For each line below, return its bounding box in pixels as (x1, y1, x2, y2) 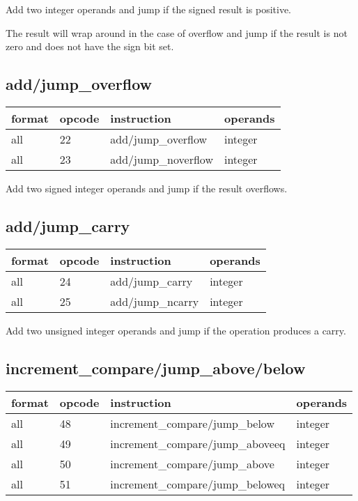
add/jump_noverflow (110, 151, 213, 167)
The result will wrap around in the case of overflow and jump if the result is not (6, 25, 348, 40)
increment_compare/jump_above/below (6, 357, 306, 378)
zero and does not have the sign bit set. (6, 39, 174, 54)
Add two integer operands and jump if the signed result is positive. (6, 2, 292, 16)
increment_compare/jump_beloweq (110, 475, 286, 492)
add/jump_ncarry (110, 293, 199, 309)
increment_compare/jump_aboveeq (110, 435, 286, 452)
